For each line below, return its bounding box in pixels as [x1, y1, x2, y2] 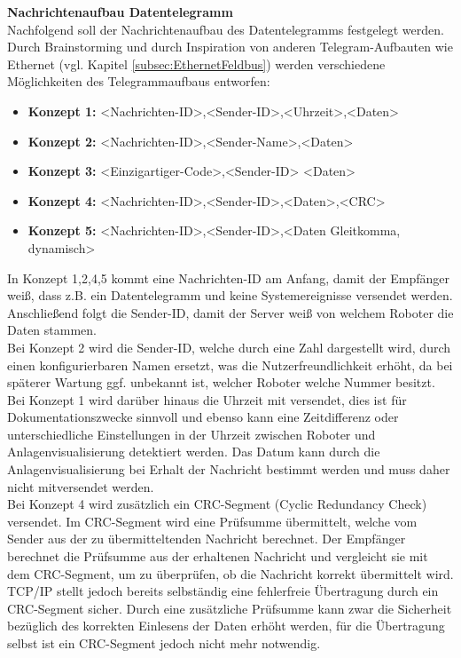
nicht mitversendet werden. [7, 477, 154, 495]
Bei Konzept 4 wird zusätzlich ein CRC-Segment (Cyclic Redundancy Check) [7, 495, 427, 513]
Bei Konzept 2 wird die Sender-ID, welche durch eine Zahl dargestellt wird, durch [7, 337, 451, 356]
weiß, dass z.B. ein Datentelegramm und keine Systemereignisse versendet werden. [7, 286, 453, 305]
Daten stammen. [7, 321, 97, 339]
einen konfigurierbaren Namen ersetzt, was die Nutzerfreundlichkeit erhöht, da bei [7, 355, 453, 374]
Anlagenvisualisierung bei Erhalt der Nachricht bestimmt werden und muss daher [7, 460, 450, 479]
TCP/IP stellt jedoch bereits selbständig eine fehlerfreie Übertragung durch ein [7, 582, 439, 600]
